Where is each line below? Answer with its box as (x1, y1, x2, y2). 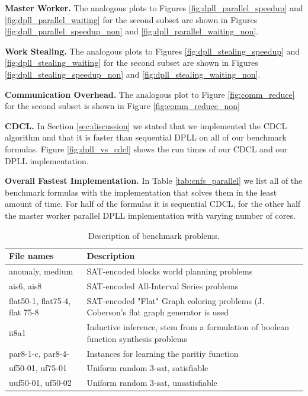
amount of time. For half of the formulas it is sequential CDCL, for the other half (5, 197, 301, 210)
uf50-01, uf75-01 (9, 362, 68, 374)
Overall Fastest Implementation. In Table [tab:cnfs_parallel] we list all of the (5, 174, 303, 187)
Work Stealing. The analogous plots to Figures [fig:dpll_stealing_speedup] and (5, 44, 300, 57)
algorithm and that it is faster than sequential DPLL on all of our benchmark (5, 131, 287, 143)
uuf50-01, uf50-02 (9, 376, 72, 389)
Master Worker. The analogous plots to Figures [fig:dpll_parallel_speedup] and (5, 2, 303, 14)
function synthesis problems (86, 332, 187, 344)
